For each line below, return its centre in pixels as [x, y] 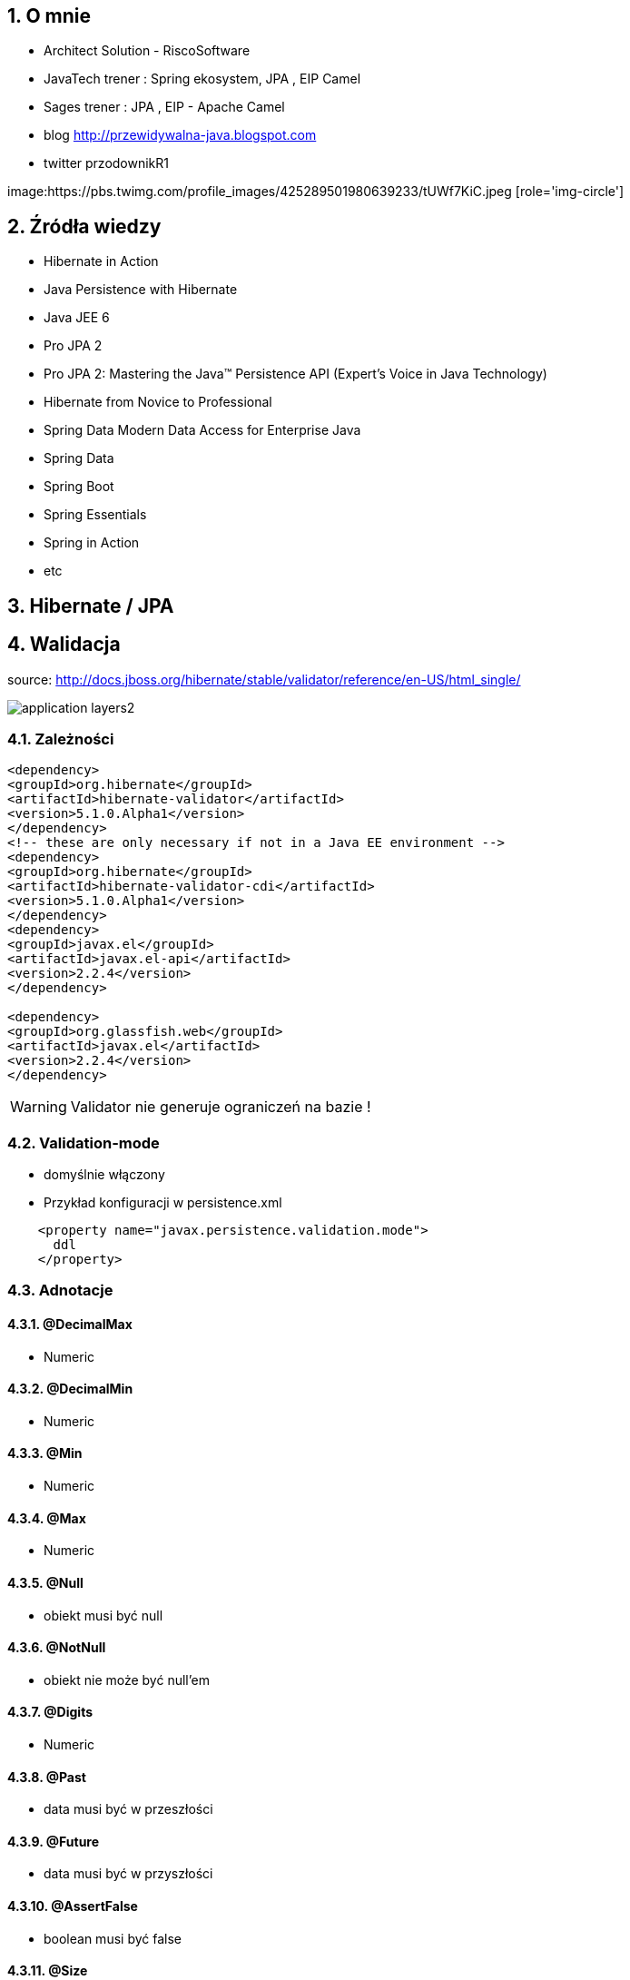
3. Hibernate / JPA [91, 606]
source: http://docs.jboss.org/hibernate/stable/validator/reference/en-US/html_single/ [264, 679]
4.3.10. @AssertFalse [73, 1906]
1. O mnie [49, 16]
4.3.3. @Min [45, 1453]
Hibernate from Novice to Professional [158, 402]
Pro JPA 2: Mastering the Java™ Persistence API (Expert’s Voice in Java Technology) [295, 374]
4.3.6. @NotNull [57, 1648]
